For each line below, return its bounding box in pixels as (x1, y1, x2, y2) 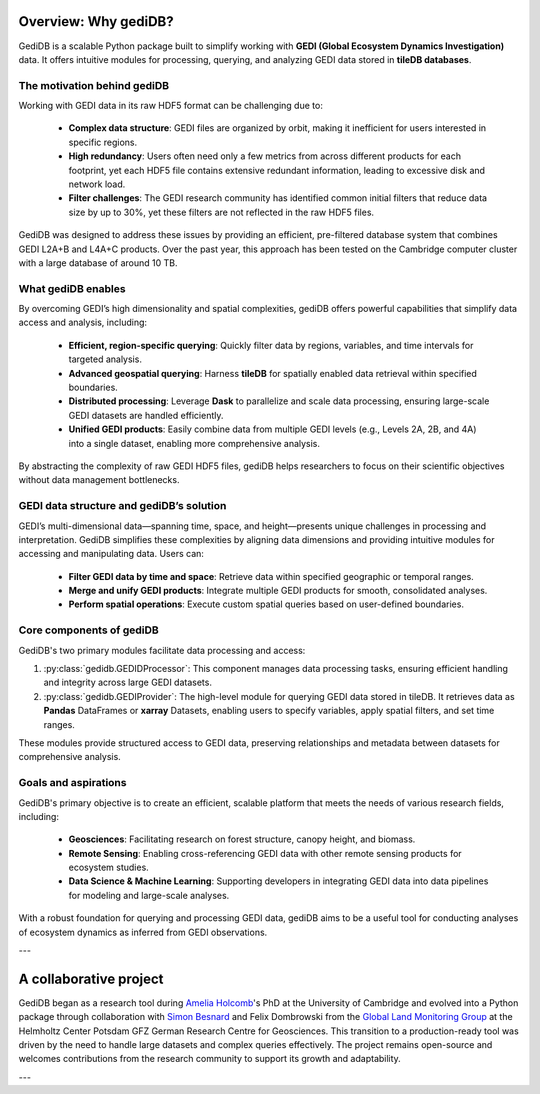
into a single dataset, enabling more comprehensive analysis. (68, 437, 320, 449)
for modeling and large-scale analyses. (68, 889, 230, 901)
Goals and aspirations (18, 776, 127, 790)
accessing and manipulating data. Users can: (18, 548, 205, 560)
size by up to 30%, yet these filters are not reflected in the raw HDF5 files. (68, 206, 375, 218)
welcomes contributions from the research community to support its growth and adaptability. (18, 1053, 402, 1065)
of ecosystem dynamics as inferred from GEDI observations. (18, 926, 268, 938)
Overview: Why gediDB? (18, 13, 174, 30)
